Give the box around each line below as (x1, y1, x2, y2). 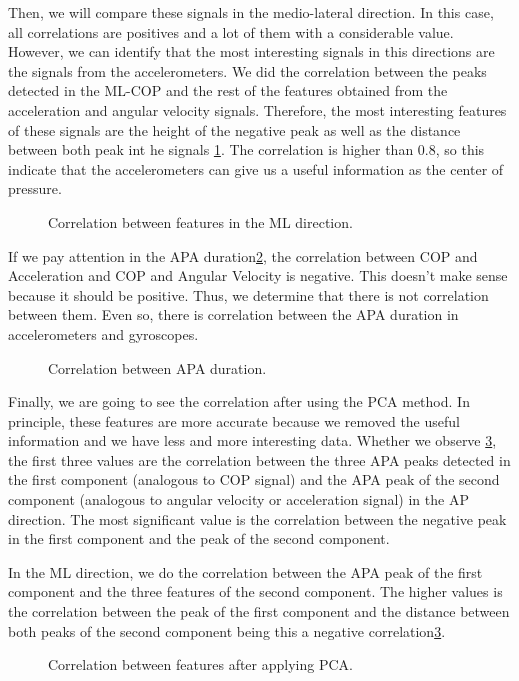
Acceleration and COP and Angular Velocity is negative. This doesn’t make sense (8, 265, 508, 286)
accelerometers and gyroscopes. (8, 323, 199, 344)
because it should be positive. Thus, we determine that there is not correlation (8, 284, 489, 305)
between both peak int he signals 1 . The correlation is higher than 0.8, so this (8, 139, 485, 160)
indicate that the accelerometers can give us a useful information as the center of (8, 158, 504, 179)
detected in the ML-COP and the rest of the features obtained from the (8, 80, 448, 101)
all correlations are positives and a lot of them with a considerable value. (8, 21, 454, 42)
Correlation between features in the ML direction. (48, 211, 353, 232)
